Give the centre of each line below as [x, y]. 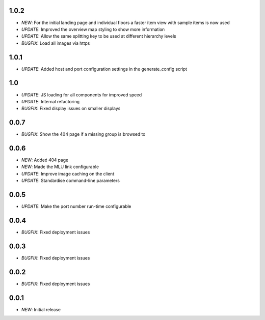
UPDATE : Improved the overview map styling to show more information [93, 29]
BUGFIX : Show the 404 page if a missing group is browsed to [83, 134]
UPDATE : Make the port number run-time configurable [76, 206]
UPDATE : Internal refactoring [50, 101]
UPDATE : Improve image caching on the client [68, 174]
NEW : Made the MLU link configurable [60, 167]
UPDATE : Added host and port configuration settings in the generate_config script [104, 69]
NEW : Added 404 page [45, 160]
